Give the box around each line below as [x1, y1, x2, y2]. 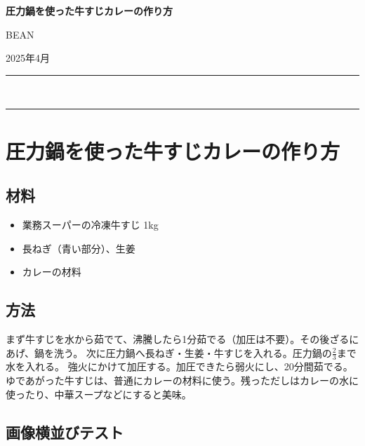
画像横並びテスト [6, 421, 124, 442]
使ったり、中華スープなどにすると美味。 [6, 386, 192, 401]
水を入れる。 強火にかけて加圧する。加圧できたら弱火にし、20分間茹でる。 [6, 359, 353, 374]
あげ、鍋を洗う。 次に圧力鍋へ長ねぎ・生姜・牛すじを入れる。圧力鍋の [6, 345, 332, 360]
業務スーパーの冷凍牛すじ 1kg [22, 217, 159, 231]
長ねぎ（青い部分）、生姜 [22, 241, 135, 255]
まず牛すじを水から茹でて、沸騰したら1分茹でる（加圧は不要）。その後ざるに [6, 331, 359, 346]
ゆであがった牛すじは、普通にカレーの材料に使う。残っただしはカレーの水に [6, 372, 359, 387]
